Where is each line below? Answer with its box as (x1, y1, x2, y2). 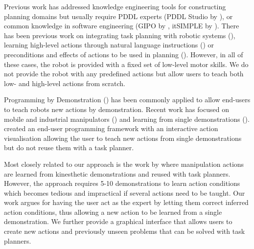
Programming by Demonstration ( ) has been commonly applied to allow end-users (4, 94, 251, 105)
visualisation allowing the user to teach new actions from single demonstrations (4, 133, 242, 143)
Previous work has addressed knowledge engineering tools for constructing (4, 1, 226, 11)
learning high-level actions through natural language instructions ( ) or (4, 40, 214, 50)
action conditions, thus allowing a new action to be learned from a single (4, 206, 222, 217)
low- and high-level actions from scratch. (4, 78, 125, 88)
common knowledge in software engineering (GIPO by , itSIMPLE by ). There (4, 21, 239, 31)
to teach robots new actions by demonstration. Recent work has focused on (4, 104, 229, 114)
